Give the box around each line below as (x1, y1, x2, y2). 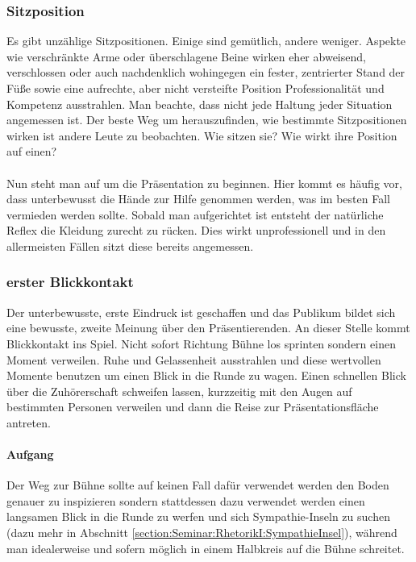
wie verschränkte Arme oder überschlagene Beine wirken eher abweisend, (6, 48, 366, 65)
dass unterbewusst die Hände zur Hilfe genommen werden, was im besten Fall (6, 190, 390, 207)
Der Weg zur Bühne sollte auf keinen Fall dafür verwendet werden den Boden (6, 477, 389, 493)
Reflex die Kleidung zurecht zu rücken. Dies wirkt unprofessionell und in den (6, 222, 386, 239)
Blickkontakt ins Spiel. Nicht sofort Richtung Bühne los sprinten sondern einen (6, 335, 396, 352)
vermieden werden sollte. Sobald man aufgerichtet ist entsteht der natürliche (6, 206, 384, 223)
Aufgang (6, 446, 54, 463)
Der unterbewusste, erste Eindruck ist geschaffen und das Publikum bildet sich (6, 303, 396, 320)
